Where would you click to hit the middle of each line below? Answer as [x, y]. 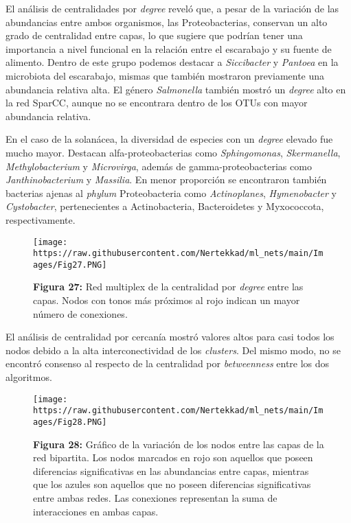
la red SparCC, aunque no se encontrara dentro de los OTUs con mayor [157, 103]
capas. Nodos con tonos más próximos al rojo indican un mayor [167, 300]
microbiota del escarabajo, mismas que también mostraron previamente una [165, 75]
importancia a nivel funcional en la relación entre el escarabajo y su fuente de [169, 48]
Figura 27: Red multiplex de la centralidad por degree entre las [168, 287]
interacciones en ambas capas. [96, 511]
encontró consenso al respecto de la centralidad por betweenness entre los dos [168, 363]
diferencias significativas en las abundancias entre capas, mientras [171, 470]
